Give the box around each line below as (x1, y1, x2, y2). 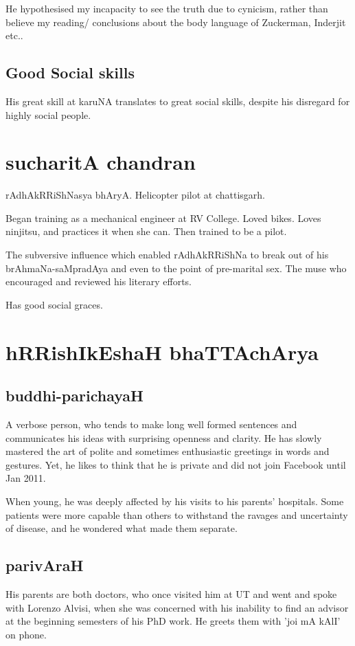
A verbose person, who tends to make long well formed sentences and (5, 417, 297, 432)
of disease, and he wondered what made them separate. (5, 521, 238, 535)
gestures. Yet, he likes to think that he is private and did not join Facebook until (5, 457, 346, 471)
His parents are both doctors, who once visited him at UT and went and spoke (5, 586, 337, 601)
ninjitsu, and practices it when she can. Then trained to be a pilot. (5, 224, 287, 238)
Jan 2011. (5, 471, 46, 485)
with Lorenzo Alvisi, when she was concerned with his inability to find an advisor (5, 600, 349, 614)
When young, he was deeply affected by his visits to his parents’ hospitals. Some (5, 494, 344, 508)
